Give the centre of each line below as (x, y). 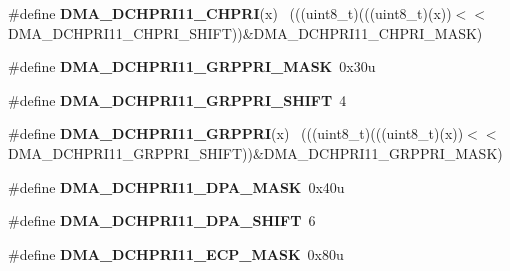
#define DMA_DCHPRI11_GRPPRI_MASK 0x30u (192, 66)
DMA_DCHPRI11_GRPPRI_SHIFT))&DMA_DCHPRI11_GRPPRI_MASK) (255, 152)
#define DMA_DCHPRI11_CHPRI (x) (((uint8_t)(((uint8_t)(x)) (230, 13)
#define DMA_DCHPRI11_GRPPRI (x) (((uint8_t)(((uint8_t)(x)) (236, 133)
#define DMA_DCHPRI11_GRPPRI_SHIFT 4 (177, 99)
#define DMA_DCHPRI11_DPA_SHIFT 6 (162, 220)
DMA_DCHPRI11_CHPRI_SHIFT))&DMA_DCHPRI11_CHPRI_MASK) (245, 32)
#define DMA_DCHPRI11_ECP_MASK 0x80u (176, 253)
